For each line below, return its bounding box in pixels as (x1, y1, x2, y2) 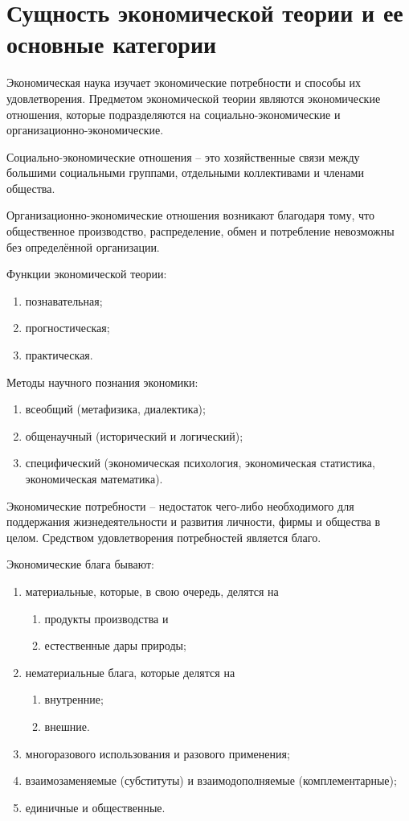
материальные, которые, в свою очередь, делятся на (25, 582, 279, 599)
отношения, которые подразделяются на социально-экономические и (6, 105, 341, 122)
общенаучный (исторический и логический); (25, 427, 243, 444)
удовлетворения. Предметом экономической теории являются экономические (6, 89, 381, 106)
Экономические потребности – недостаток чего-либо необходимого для (6, 497, 354, 514)
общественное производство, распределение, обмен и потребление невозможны (6, 223, 395, 240)
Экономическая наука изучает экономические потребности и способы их (6, 74, 362, 91)
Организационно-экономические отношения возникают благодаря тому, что (6, 207, 374, 224)
